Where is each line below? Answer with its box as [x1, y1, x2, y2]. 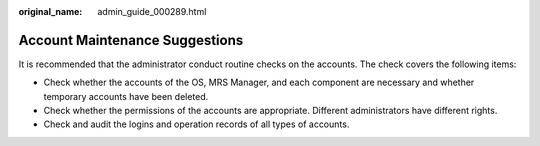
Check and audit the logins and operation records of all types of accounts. [43, 118, 350, 130]
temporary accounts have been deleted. [43, 90, 209, 102]
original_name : [18, 6, 83, 17]
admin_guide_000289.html [97, 6, 207, 17]
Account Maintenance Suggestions [18, 31, 244, 49]
